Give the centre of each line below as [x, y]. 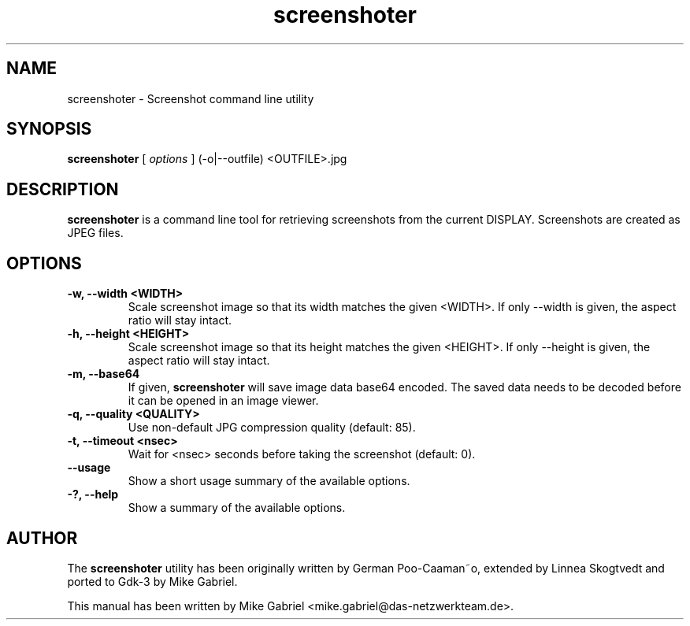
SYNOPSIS [49, 129]
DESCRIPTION [63, 189]
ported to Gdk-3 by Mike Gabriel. [152, 581]
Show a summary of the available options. [237, 508]
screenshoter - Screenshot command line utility [191, 98]
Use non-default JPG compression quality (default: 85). [272, 428]
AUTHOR [42, 538]
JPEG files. [95, 233]
